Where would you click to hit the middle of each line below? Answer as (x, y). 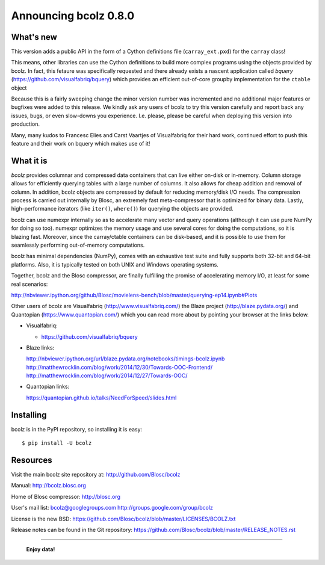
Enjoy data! (41, 549)
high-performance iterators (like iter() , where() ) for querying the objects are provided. (122, 209)
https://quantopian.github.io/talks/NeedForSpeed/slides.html (101, 398)
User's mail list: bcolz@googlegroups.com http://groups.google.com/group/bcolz (112, 508)
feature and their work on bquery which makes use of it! (81, 143)
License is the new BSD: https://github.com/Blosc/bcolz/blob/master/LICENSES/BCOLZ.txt (123, 519)
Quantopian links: (48, 387)
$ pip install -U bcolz (57, 443)
